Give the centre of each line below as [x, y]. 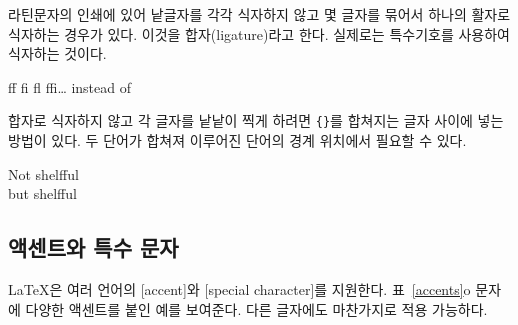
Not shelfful [43, 173]
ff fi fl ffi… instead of [70, 86]
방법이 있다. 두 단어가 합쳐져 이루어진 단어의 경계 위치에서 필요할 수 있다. [237, 140]
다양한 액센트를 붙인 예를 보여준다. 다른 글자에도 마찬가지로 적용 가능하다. [256, 308]
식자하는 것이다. [57, 53]
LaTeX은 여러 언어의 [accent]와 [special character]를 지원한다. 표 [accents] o [239, 289]
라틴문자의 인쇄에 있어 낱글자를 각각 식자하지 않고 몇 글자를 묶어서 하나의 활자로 [259, 14]
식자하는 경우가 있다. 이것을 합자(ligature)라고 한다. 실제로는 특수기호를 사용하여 [259, 33]
